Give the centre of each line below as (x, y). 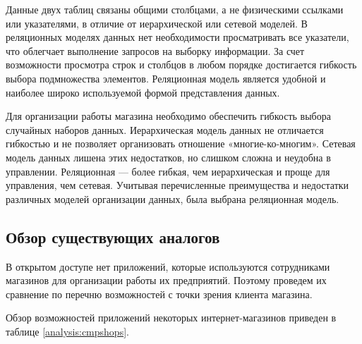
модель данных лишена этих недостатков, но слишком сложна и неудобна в (168, 157)
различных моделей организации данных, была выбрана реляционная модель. (173, 198)
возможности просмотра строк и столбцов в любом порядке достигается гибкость (181, 64)
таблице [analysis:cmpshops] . (67, 331)
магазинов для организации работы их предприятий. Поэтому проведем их (166, 280)
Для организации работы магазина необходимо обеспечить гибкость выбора (168, 116)
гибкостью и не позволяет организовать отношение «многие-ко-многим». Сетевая (181, 143)
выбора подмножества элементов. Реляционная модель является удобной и (166, 78)
